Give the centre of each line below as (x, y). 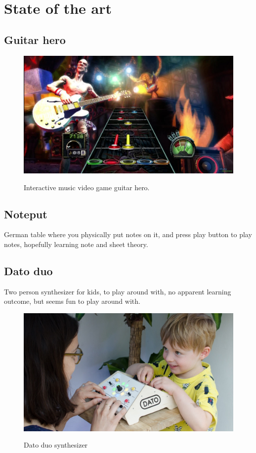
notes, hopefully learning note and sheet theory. (76, 244)
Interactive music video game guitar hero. (87, 187)
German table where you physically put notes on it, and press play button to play (128, 234)
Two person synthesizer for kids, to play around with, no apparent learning (118, 291)
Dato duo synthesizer (56, 445)
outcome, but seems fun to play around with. (72, 301)
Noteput (26, 214)
